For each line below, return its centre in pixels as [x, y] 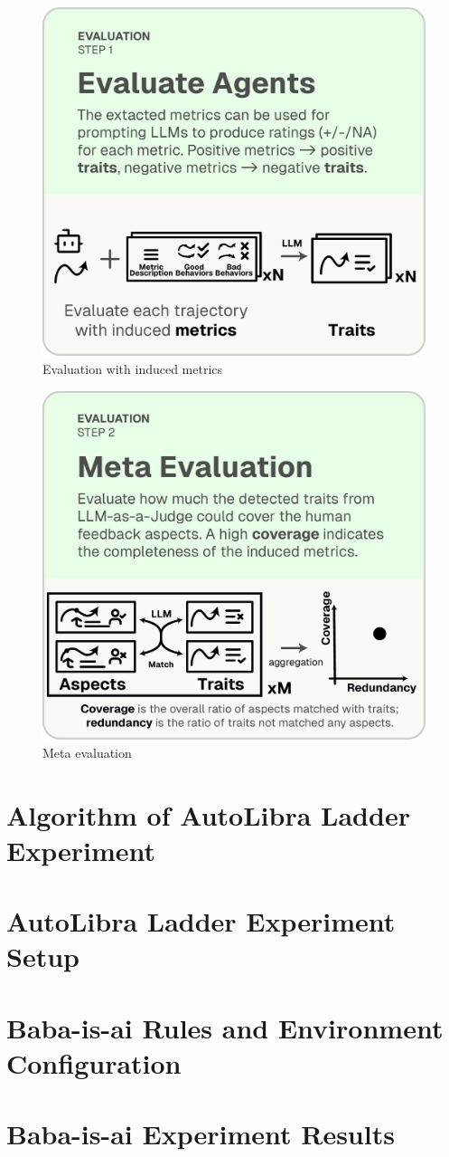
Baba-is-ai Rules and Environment [225, 1027]
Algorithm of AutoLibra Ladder [208, 814]
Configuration [94, 1062]
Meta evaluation [87, 752]
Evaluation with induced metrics [133, 369]
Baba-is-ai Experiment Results [201, 1134]
